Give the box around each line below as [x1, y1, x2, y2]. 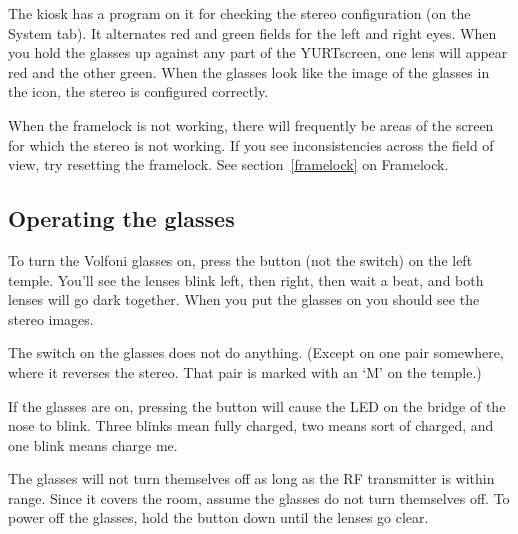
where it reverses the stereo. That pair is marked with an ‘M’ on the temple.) [8, 361, 482, 382]
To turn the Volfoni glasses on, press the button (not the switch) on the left [8, 249, 473, 270]
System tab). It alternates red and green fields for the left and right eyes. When [8, 22, 497, 43]
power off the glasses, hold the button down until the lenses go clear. [8, 507, 429, 528]
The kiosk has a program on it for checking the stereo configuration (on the [8, 3, 471, 23]
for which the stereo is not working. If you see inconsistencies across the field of [8, 134, 494, 155]
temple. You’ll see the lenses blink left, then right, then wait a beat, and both [8, 269, 484, 290]
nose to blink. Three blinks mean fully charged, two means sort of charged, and [8, 415, 494, 436]
